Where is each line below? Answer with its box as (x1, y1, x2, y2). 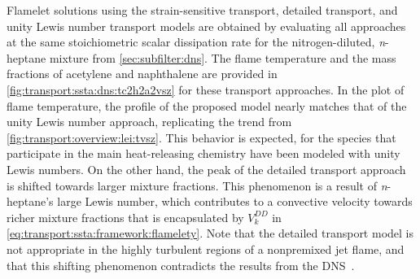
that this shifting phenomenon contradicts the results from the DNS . (7, 256, 355, 273)
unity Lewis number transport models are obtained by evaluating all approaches (7, 17, 406, 34)
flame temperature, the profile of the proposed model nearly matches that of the (7, 97, 407, 114)
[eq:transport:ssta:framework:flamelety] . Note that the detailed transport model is (7, 225, 413, 242)
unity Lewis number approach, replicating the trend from (7, 113, 292, 130)
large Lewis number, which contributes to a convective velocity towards (57, 193, 413, 210)
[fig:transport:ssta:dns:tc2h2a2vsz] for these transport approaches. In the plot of (7, 81, 405, 98)
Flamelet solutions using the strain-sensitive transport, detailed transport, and (7, 2, 398, 18)
